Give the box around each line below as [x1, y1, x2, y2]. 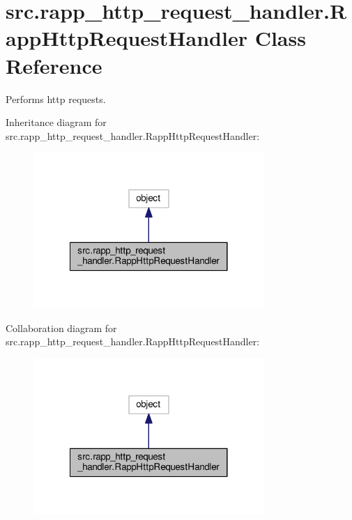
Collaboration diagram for [6, 320, 117, 335]
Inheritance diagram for [6, 115, 107, 129]
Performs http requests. [6, 91, 106, 106]
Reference [6, 51, 102, 79]
